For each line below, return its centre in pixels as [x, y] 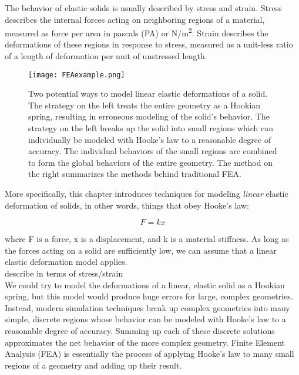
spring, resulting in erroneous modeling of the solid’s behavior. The [149, 116]
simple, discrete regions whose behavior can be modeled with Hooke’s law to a [145, 319]
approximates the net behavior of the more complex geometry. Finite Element [145, 342]
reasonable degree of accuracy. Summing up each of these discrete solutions [140, 330]
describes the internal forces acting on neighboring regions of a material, [135, 19]
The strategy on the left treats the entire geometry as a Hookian [145, 105]
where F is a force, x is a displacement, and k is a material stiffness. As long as [147, 239]
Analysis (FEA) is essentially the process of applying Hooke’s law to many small [149, 354]
